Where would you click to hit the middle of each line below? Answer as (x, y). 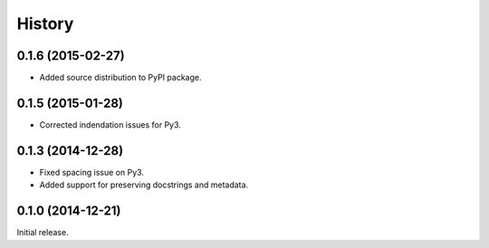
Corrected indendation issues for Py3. (110, 124)
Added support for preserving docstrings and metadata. (144, 185)
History (45, 24)
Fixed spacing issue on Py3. (92, 172)
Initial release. (43, 233)
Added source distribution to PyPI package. (121, 78)
